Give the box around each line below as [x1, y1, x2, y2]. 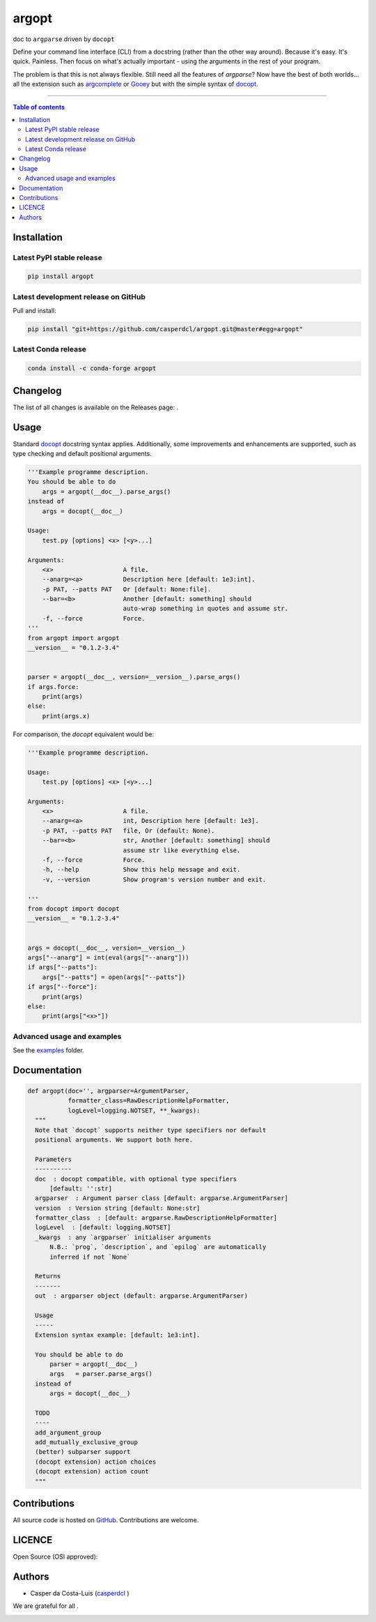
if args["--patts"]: [27, 963, 97, 971]
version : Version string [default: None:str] [35, 1204, 201, 1212]
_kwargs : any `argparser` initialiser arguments [35, 1233, 212, 1241]
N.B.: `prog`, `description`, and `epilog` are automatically [49, 1243, 267, 1251]
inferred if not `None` [49, 1252, 131, 1261]
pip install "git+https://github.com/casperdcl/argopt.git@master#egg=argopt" [27, 325, 303, 333]
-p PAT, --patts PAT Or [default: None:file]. [42, 585, 212, 593]
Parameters [35, 1155, 72, 1163]
